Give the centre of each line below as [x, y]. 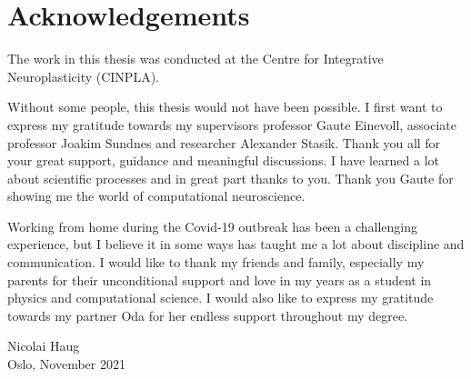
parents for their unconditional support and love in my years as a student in [220, 279]
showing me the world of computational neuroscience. [156, 196]
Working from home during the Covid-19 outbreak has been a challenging [212, 226]
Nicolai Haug [44, 346]
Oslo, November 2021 [66, 364]
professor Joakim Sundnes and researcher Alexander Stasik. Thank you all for [224, 142]
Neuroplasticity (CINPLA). [83, 76]
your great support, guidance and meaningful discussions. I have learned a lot [224, 160]
